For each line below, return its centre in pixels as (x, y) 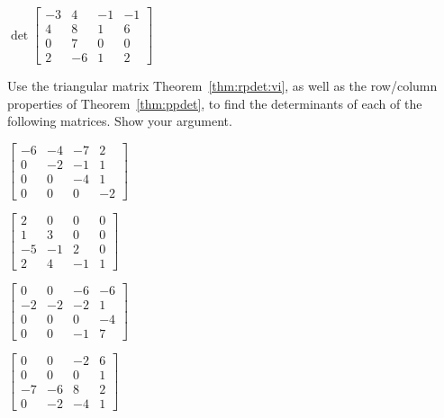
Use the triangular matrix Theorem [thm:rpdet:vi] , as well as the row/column (222, 86)
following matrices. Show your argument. (120, 121)
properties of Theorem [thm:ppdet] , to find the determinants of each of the (215, 103)
